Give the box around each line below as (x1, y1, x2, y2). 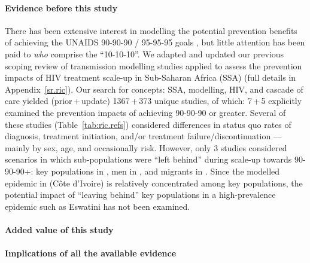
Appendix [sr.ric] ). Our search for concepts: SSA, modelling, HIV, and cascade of (5, 82, 303, 95)
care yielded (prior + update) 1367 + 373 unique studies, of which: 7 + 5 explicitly (5, 94, 302, 107)
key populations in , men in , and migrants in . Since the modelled (36, 164, 280, 177)
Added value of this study (5, 223, 114, 236)
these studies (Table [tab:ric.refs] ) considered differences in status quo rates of (5, 118, 291, 130)
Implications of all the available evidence (5, 247, 177, 259)
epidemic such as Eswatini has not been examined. (5, 200, 190, 212)
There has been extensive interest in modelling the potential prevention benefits (5, 24, 297, 36)
